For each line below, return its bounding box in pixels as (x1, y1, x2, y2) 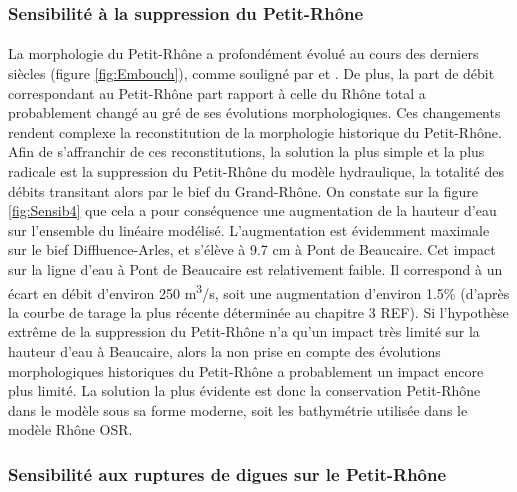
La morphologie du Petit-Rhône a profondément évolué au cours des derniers (8, 43, 479, 64)
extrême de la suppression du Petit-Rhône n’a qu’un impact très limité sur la (8, 321, 480, 342)
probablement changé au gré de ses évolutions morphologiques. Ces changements (8, 102, 501, 123)
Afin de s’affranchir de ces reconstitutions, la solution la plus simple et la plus (8, 141, 485, 162)
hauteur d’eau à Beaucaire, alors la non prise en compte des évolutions (8, 341, 441, 361)
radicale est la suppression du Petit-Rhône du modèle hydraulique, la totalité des (8, 161, 504, 181)
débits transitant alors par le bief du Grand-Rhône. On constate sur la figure (8, 180, 478, 201)
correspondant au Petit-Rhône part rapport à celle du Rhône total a (8, 82, 426, 103)
